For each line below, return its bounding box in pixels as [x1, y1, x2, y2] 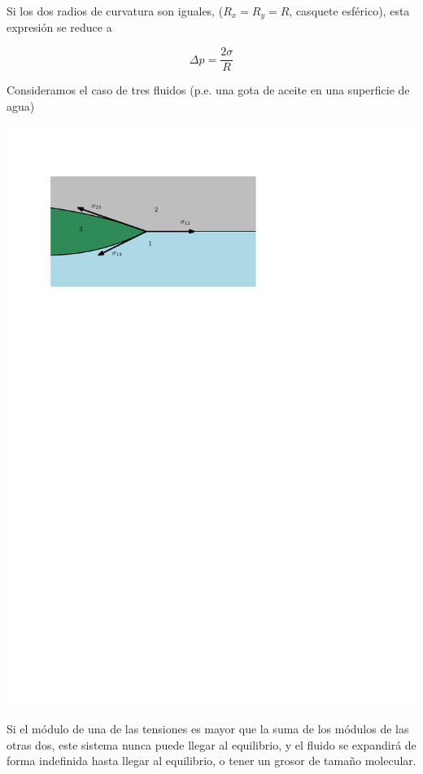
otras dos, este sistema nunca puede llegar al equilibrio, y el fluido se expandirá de [7, 736, 416, 753]
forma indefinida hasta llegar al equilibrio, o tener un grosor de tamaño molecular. [7, 752, 416, 769]
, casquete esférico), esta [289, 2, 410, 19]
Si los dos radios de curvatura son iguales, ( [7, 2, 224, 19]
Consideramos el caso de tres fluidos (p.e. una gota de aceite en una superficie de [7, 81, 410, 98]
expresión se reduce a [7, 19, 112, 36]
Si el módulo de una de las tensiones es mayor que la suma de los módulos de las [7, 720, 409, 737]
